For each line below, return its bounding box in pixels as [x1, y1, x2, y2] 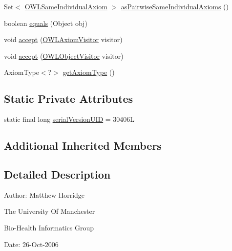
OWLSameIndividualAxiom [24, 1, 107, 11]
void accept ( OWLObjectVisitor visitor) [4, 50, 124, 61]
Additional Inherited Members [4, 138, 162, 153]
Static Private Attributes [4, 91, 133, 106]
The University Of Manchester [4, 206, 95, 216]
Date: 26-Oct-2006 [4, 239, 59, 249]
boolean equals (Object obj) [4, 18, 87, 28]
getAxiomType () [63, 67, 115, 77]
